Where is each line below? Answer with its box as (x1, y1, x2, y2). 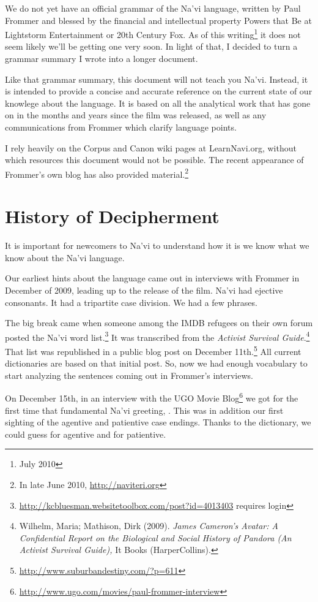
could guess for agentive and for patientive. (5, 427, 166, 440)
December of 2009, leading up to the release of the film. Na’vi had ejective (5, 283, 283, 296)
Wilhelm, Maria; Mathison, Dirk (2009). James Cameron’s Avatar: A (19, 519, 278, 532)
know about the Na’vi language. (5, 251, 125, 264)
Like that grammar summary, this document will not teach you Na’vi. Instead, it (5, 72, 308, 85)
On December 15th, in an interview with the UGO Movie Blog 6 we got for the (5, 390, 298, 405)
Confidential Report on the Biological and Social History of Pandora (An (19, 531, 292, 544)
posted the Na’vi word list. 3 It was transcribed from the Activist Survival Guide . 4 (5, 329, 310, 343)
